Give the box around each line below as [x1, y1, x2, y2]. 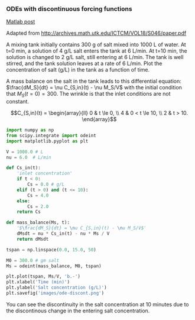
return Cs [17, 209, 41, 215]
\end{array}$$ [82, 116, 117, 123]
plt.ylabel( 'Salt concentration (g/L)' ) [6, 285, 108, 291]
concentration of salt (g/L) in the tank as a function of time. [6, 66, 149, 73]
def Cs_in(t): [6, 165, 41, 171]
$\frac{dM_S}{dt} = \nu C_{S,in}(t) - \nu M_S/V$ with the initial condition [6, 84, 182, 91]
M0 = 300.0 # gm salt [6, 257, 60, 263]
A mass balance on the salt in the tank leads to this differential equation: [6, 77, 182, 85]
